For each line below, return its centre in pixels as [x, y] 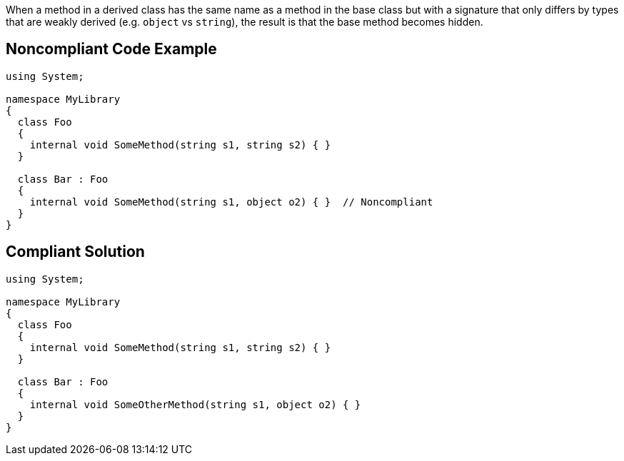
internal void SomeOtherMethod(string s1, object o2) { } [195, 404]
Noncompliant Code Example [111, 49]
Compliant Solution [75, 252]
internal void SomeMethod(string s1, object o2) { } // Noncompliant [231, 202]
